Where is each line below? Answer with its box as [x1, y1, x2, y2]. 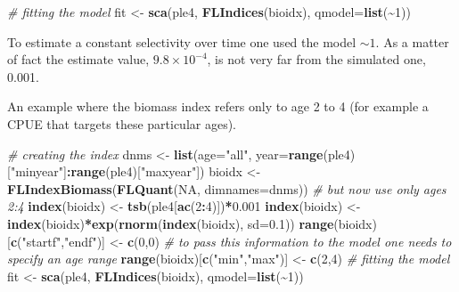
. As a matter [375, 32, 449, 51]
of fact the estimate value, [7, 50, 150, 69]
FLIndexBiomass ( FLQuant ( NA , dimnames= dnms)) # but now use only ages [7, 179, 447, 198]
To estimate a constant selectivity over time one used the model [7, 32, 357, 51]
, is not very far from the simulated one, [207, 50, 426, 69]
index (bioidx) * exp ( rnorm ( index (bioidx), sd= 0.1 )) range [7, 214, 334, 232]
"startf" [21, 231, 61, 250]
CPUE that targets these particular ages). [7, 114, 237, 133]
